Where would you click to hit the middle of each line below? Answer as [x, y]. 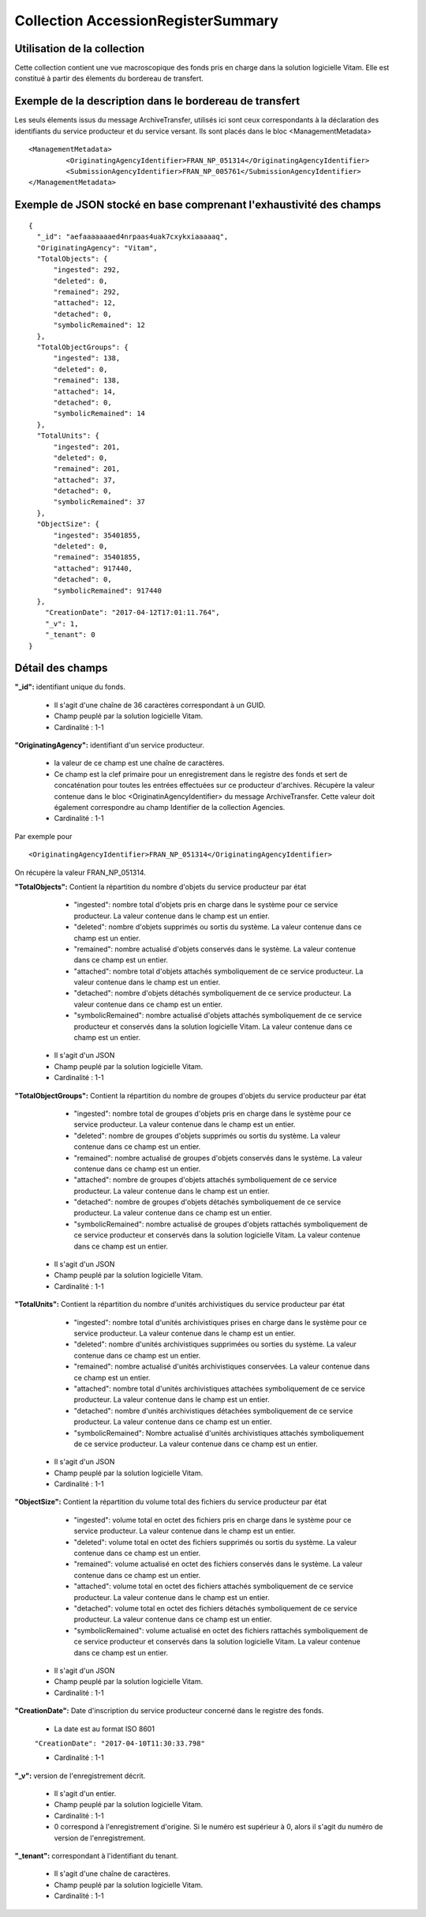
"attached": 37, [85, 480]
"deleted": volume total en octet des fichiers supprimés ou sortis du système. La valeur [215, 1542]
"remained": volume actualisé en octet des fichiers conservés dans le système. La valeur [218, 1564]
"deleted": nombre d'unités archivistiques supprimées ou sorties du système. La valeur [215, 1344]
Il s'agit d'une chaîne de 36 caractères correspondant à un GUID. [160, 705]
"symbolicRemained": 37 [99, 502]
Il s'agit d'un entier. [85, 1794]
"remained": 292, [87, 292]
